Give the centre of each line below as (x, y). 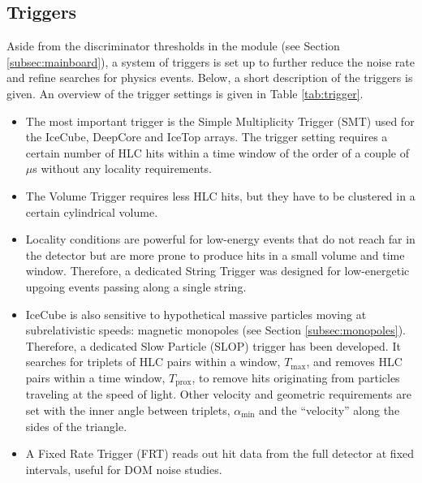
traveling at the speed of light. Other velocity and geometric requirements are (218, 394)
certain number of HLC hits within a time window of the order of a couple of (217, 152)
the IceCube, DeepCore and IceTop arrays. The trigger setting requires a (207, 137)
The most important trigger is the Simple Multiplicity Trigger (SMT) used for (220, 121)
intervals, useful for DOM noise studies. (124, 469)
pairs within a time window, (95, 377)
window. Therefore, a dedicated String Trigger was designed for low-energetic (217, 271)
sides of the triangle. (76, 426)
